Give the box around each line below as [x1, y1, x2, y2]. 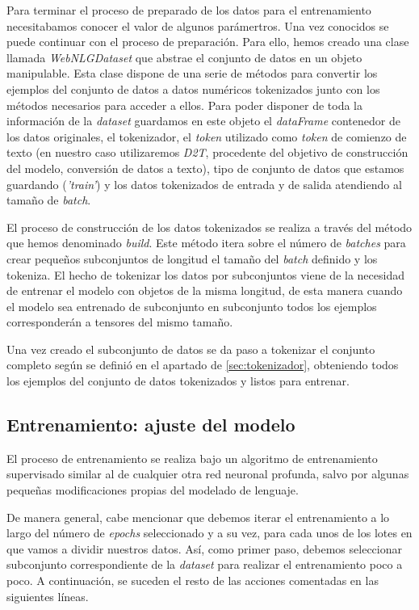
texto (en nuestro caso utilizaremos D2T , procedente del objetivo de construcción [6, 144, 409, 161]
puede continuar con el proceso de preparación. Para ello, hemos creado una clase [6, 33, 409, 50]
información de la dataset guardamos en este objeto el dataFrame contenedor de [6, 112, 400, 129]
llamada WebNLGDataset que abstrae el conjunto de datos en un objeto [6, 48, 362, 65]
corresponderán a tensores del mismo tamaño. [6, 313, 233, 330]
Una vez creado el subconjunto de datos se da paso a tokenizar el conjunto [6, 340, 375, 357]
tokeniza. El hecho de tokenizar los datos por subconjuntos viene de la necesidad [6, 266, 404, 283]
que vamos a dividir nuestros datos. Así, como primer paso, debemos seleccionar [6, 540, 402, 557]
